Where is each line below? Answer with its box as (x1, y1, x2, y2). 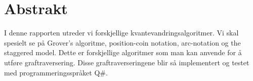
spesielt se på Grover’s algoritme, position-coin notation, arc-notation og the (4, 37, 241, 48)
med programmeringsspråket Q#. (4, 67, 108, 77)
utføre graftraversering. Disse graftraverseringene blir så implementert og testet (4, 57, 249, 67)
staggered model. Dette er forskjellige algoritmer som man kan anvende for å (4, 47, 242, 58)
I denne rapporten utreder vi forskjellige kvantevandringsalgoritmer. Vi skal (4, 27, 239, 38)
